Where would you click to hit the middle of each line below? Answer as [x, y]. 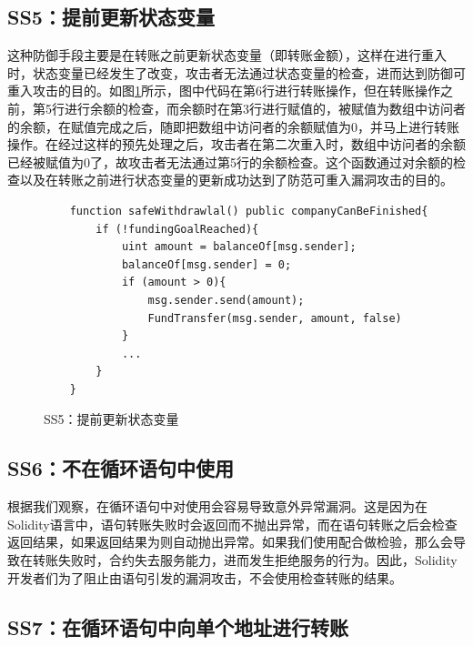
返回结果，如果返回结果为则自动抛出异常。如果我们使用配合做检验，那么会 [230, 542]
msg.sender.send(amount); [226, 300]
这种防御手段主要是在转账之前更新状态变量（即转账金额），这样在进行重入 [227, 55]
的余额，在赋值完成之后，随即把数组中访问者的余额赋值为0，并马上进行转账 [233, 126]
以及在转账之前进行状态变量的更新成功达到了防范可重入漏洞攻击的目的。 [236, 180]
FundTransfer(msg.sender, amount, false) [275, 318]
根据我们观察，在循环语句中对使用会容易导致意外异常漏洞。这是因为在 [217, 506]
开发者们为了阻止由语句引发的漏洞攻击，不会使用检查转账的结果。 [205, 577]
